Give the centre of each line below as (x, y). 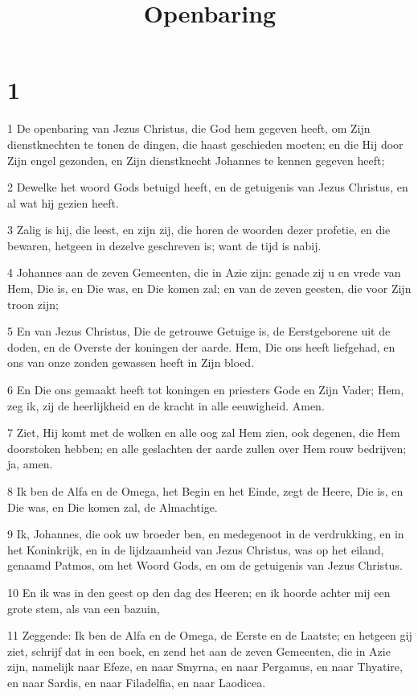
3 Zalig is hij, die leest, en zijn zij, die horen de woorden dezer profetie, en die (199, 230)
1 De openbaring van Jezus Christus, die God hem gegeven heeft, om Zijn (189, 128)
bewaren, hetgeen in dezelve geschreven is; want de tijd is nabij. (164, 245)
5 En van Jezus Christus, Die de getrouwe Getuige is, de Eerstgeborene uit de (199, 331)
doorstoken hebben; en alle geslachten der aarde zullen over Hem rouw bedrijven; (207, 448)
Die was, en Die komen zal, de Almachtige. (113, 507)
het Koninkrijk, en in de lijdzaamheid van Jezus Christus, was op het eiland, (196, 549)
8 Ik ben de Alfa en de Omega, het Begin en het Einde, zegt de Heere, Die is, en (205, 491)
